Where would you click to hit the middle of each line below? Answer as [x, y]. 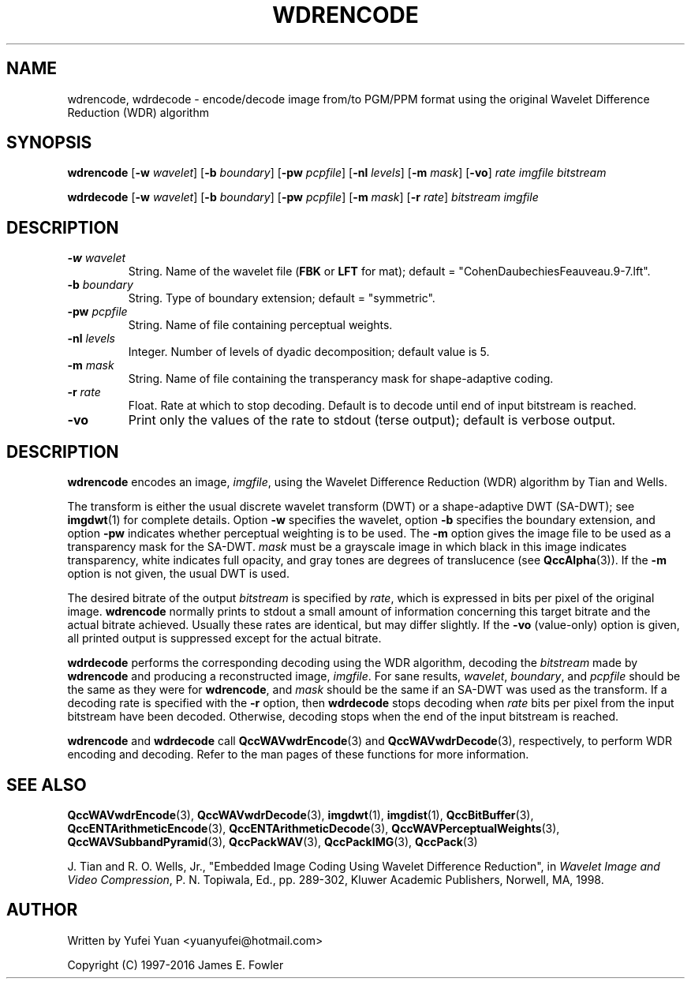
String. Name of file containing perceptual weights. [260, 325]
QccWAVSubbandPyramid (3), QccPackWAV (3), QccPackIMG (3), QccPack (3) [273, 841]
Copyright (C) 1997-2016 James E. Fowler [176, 964]
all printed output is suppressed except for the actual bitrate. [224, 639]
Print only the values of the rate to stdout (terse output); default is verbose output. [372, 420]
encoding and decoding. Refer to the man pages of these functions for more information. [298, 755]
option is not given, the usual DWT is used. [178, 574]
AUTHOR [42, 910]
